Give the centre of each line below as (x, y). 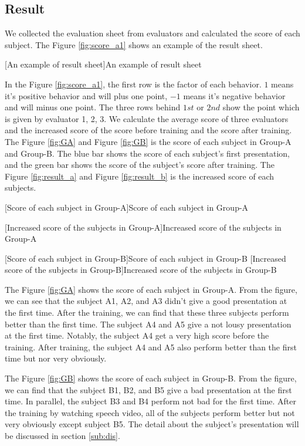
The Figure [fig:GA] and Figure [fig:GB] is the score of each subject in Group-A (148, 141)
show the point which (261, 107)
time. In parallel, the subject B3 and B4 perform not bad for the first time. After (151, 401)
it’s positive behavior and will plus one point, (86, 95)
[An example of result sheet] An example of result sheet (103, 64)
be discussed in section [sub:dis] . (62, 436)
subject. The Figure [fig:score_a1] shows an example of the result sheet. (134, 44)
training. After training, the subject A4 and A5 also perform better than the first (151, 347)
